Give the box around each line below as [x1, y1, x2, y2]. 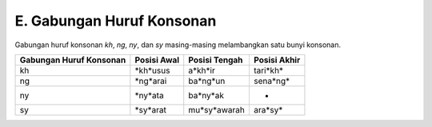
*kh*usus [134, 65, 170, 76]
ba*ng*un [188, 75, 226, 86]
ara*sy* [253, 104, 283, 115]
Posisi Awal [134, 54, 180, 65]
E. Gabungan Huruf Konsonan [14, 12, 217, 30]
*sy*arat [134, 104, 167, 115]
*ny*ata [134, 89, 164, 101]
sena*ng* [253, 75, 290, 86]
